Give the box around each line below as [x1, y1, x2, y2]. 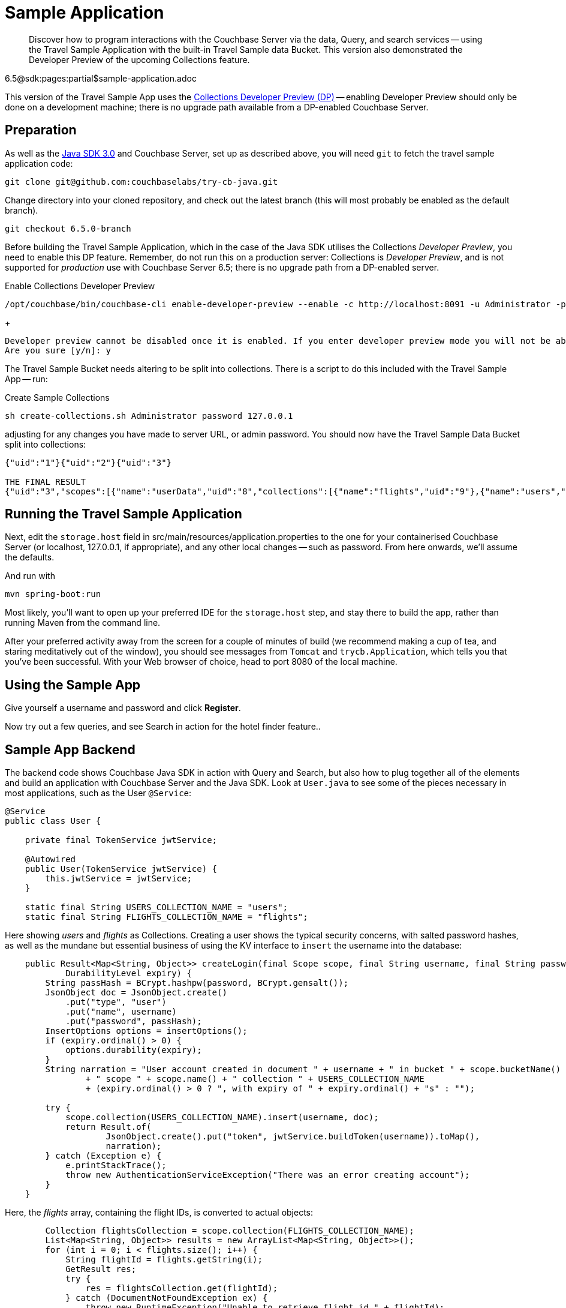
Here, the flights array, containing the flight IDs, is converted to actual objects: [5, 1207, 314, 1218]
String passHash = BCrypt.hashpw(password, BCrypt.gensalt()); [45, 978, 349, 988]
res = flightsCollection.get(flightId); [85, 1283, 278, 1294]
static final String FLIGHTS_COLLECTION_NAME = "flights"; [25, 912, 308, 922]
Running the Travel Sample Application [5, 506, 242, 522]
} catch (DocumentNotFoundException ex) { [65, 1293, 268, 1303]
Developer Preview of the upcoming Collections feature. [29, 54, 250, 65]
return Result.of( [65, 1122, 152, 1132]
